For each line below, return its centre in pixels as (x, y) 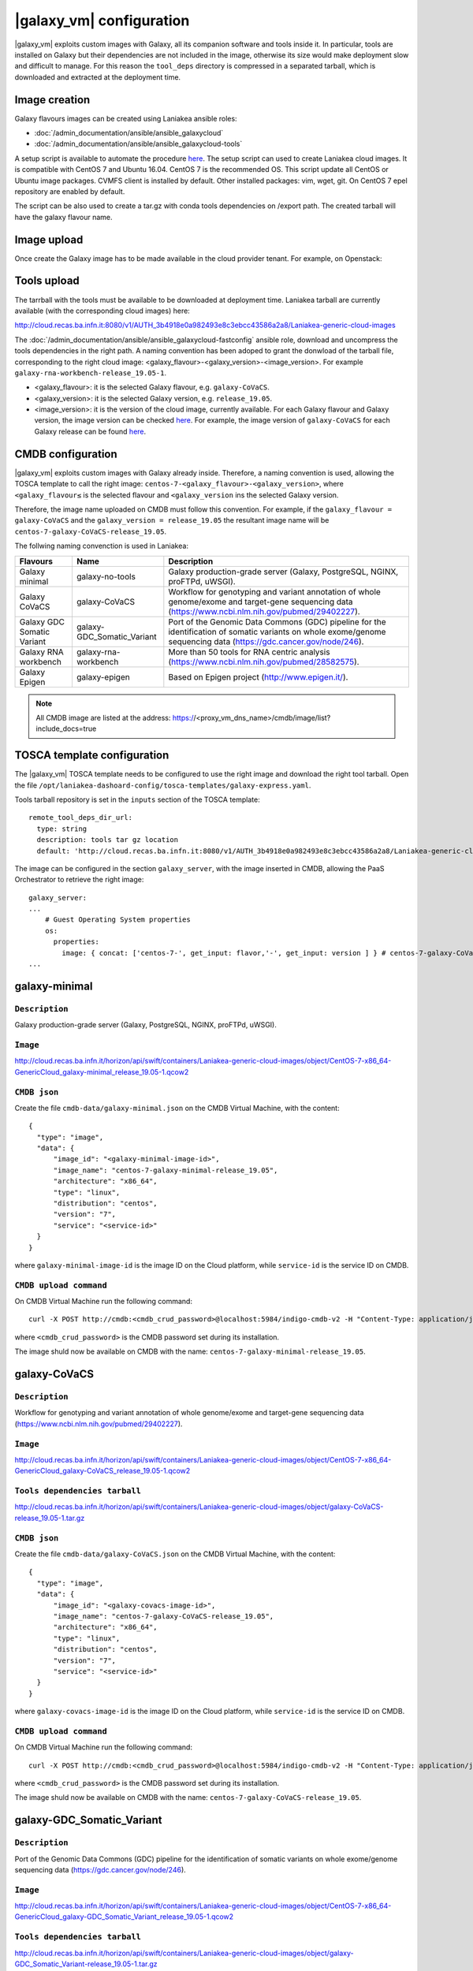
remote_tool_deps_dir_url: (81, 818)
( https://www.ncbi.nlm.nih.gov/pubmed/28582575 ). (264, 661)
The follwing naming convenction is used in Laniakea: (102, 546)
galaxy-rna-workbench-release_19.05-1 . (91, 373)
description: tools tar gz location (108, 840)
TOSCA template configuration (92, 756)
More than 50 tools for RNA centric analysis (249, 652)
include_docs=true (66, 728)
